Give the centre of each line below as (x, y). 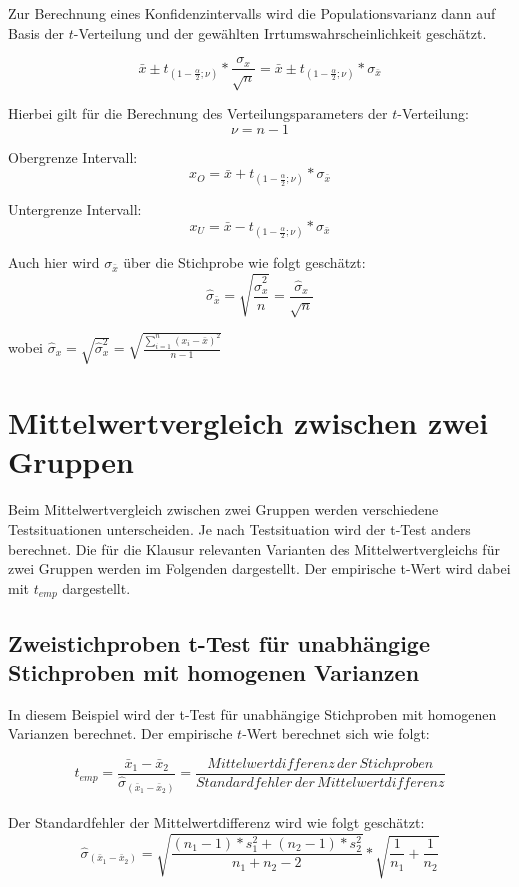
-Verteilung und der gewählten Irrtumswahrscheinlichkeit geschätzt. (280, 32)
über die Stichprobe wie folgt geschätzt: (244, 262)
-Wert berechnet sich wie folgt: (336, 733)
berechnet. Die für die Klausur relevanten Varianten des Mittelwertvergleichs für (254, 548)
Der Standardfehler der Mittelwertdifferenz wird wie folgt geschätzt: (216, 822)
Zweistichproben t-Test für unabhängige (219, 642)
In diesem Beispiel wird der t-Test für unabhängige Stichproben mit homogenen (252, 713)
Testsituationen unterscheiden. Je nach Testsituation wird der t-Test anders (239, 528)
